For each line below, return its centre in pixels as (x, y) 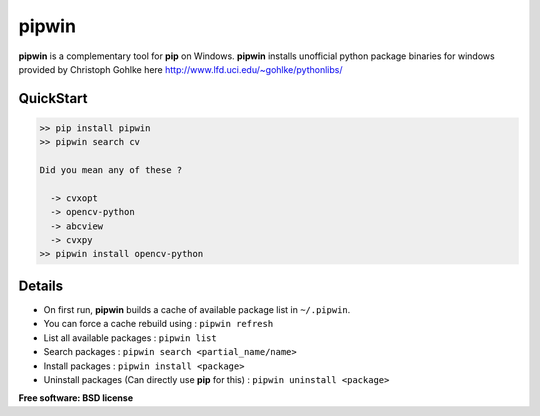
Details (41, 285)
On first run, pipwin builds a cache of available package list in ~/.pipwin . (197, 309)
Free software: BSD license (76, 398)
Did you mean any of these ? (111, 170)
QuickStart (53, 98)
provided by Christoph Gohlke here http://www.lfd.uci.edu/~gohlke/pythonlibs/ (180, 69)
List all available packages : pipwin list (130, 337)
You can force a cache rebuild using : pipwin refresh (158, 324)
